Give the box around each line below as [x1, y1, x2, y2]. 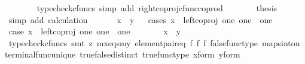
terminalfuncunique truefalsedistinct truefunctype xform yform [5, 48, 240, 60]
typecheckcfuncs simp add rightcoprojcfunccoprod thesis [36, 2, 277, 14]
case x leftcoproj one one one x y [8, 25, 181, 37]
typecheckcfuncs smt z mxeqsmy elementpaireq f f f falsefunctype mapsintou [8, 36, 300, 49]
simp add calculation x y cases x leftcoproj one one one [8, 13, 273, 25]
